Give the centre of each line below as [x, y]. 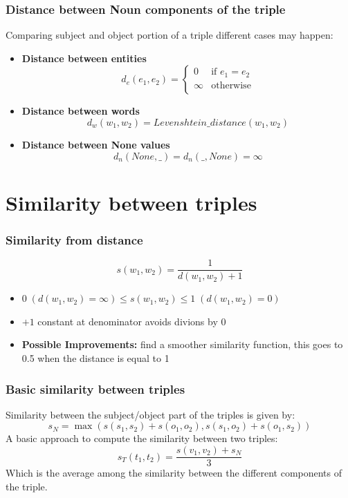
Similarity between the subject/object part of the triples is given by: [150, 414]
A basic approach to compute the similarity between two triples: [142, 438]
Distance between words [81, 111]
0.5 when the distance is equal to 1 [95, 358]
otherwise [231, 85]
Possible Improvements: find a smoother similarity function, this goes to [182, 344]
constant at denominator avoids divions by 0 [132, 321]
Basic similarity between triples [95, 389]
